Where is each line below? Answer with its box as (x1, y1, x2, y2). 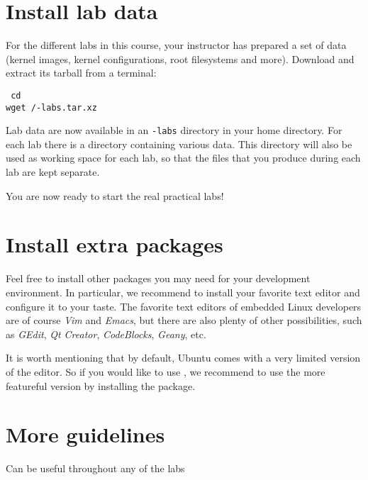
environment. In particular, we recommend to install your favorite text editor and (6, 284, 360, 299)
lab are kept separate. (6, 164, 100, 179)
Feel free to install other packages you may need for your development (6, 271, 311, 286)
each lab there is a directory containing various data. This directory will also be (6, 136, 352, 151)
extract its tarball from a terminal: (6, 65, 157, 80)
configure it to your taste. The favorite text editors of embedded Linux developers (6, 298, 362, 313)
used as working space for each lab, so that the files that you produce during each (6, 150, 361, 165)
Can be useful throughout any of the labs (6, 461, 185, 476)
